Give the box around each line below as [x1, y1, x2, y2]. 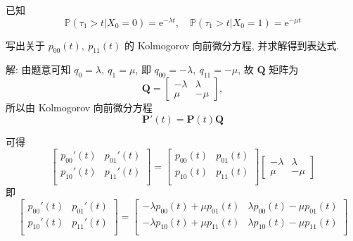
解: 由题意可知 [6, 62, 71, 77]
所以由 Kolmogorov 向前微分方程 [6, 100, 153, 115]
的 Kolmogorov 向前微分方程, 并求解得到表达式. [124, 37, 340, 52]
